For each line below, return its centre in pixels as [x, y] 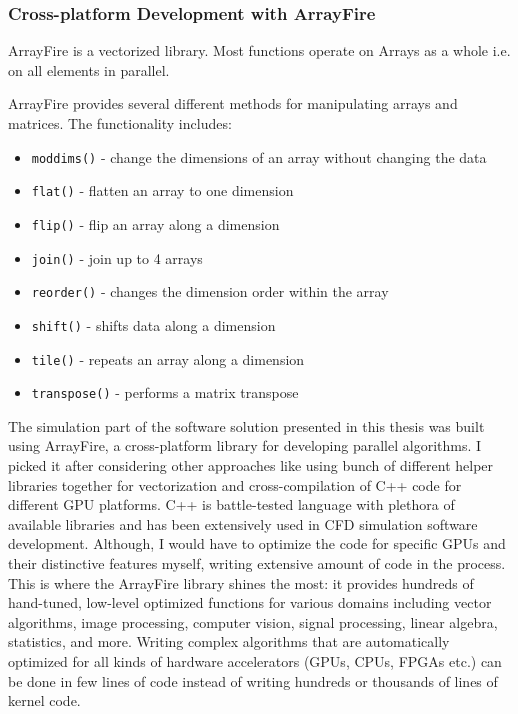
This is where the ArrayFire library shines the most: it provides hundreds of [241, 582]
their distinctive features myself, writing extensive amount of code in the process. [257, 563]
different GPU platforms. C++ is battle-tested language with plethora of [231, 504]
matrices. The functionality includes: [120, 123]
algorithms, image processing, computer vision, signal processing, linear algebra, [253, 621]
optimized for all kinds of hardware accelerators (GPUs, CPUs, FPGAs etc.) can [255, 660]
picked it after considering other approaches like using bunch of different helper [251, 465]
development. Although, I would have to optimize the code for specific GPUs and [257, 543]
